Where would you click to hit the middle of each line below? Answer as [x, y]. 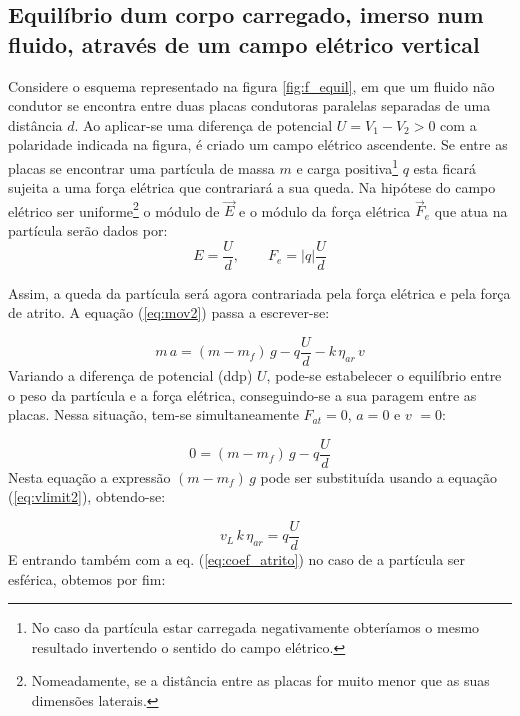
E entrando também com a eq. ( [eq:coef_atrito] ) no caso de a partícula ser [237, 559]
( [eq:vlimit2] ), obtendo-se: [87, 496]
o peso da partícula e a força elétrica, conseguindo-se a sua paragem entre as [242, 394]
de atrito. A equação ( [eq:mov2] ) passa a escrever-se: [169, 312]
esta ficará [444, 167]
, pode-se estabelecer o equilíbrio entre [384, 374]
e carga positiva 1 [347, 166]
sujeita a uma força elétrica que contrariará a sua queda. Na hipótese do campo [252, 187]
